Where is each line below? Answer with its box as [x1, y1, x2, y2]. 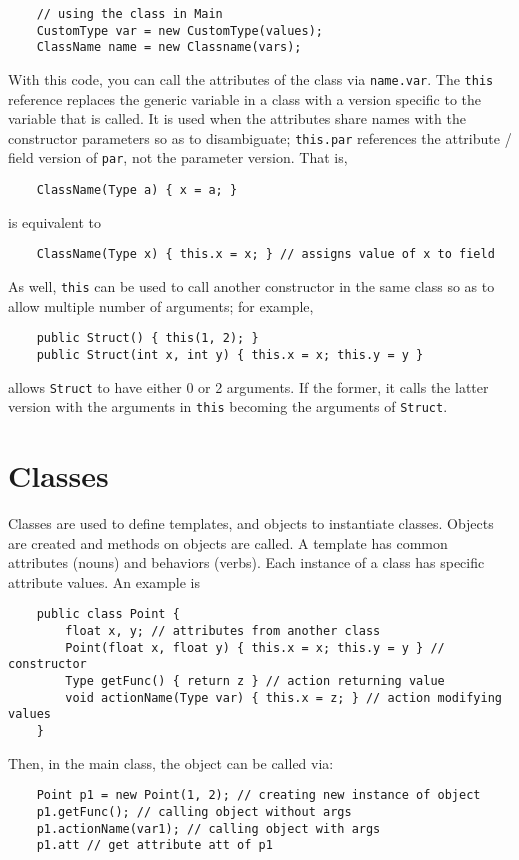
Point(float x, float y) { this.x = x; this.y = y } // [65, 640, 445, 655]
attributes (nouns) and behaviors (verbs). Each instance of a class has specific [8, 552, 485, 573]
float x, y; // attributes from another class [65, 624, 381, 639]
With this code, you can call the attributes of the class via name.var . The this [8, 68, 494, 89]
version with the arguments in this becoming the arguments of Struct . [8, 396, 448, 417]
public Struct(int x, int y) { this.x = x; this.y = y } [36, 347, 424, 362]
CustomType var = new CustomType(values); [36, 23, 323, 38]
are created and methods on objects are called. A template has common [8, 532, 448, 553]
